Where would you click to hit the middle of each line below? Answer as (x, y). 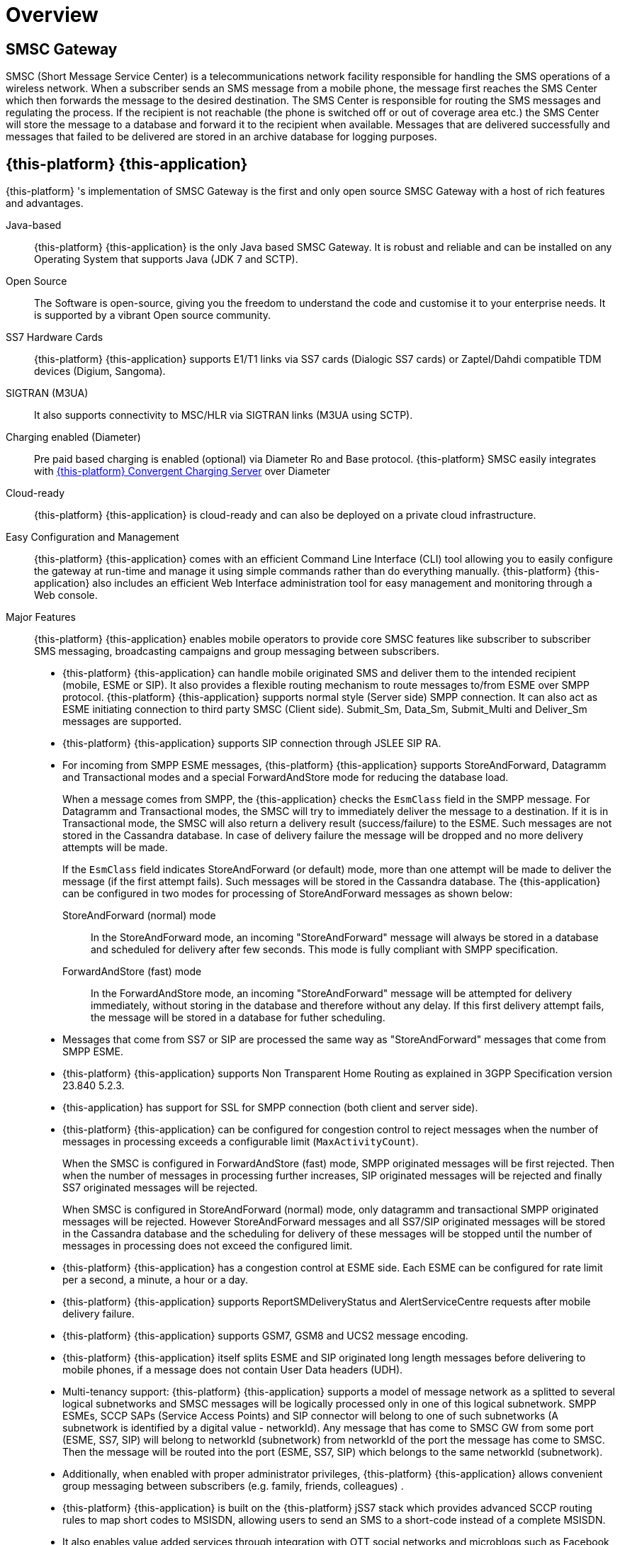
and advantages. (45, 203)
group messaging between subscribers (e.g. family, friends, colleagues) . (233, 1486)
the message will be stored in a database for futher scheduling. (238, 1018)
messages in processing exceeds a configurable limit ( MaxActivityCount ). (241, 1142)
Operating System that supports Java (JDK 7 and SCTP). (166, 259)
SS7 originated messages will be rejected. (160, 1188)
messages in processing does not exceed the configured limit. (208, 1246)
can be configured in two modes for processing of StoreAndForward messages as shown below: (288, 894)
